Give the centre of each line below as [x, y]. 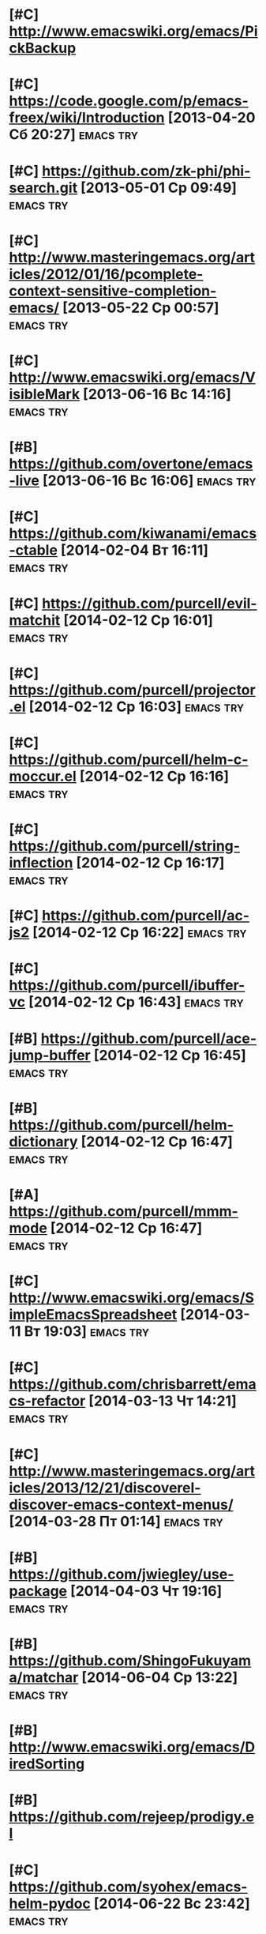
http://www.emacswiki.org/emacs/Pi [133, 31]
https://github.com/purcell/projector [132, 690]
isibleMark [45, 394]
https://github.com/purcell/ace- [149, 1038]
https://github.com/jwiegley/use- [122, 1574]
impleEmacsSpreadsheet [93, 1315]
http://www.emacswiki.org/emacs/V [132, 377]
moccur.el [43, 776]
